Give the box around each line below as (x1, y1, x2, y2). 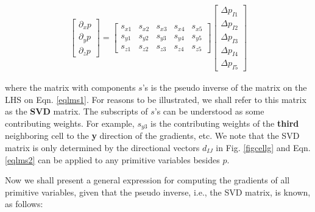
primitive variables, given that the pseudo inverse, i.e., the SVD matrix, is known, (5, 185, 311, 198)
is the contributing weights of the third (150, 116, 299, 129)
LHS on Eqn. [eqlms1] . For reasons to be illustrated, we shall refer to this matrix (5, 93, 306, 105)
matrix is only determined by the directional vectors (5, 141, 200, 154)
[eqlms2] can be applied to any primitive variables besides (5, 153, 220, 166)
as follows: (5, 197, 43, 210)
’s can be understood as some (154, 105, 264, 118)
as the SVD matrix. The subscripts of (5, 105, 148, 118)
